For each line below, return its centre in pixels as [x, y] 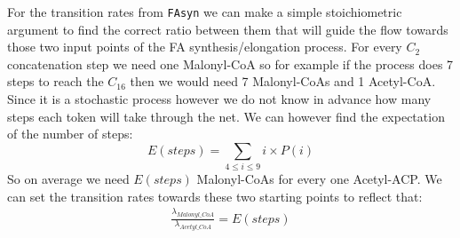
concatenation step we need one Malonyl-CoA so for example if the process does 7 [230, 63]
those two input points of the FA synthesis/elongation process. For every [205, 47]
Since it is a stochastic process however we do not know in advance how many [219, 99]
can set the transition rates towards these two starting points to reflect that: [215, 196]
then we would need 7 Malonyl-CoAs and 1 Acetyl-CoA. [283, 81]
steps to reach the [56, 81]
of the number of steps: [70, 134]
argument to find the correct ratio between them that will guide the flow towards [228, 29]
